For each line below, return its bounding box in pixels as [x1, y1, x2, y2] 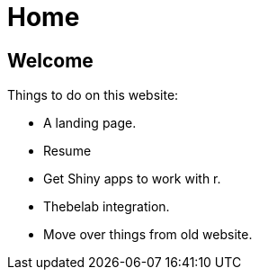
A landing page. [43, 115, 137, 131]
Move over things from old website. [43, 227, 253, 243]
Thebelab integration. [43, 199, 170, 215]
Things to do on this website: [7, 87, 179, 103]
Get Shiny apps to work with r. [43, 171, 221, 187]
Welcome [7, 49, 94, 72]
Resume [43, 143, 92, 159]
